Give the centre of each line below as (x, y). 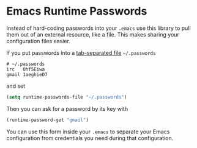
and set (16, 86)
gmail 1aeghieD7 (27, 74)
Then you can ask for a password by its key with (67, 108)
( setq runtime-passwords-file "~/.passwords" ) (67, 97)
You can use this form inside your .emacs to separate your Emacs (88, 132)
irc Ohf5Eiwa (26, 69)
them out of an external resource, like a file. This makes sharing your (93, 34)
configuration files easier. (38, 41)
